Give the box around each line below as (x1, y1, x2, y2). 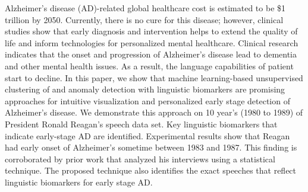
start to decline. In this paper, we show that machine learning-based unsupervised (5, 71, 303, 84)
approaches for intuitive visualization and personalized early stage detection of (5, 94, 290, 107)
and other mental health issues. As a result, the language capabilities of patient (5, 59, 294, 72)
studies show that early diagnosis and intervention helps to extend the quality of (5, 25, 298, 37)
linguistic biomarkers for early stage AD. (5, 175, 153, 188)
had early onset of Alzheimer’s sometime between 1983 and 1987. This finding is (5, 141, 297, 153)
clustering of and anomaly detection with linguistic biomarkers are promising (5, 83, 285, 95)
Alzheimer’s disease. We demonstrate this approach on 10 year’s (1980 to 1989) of (5, 106, 303, 119)
